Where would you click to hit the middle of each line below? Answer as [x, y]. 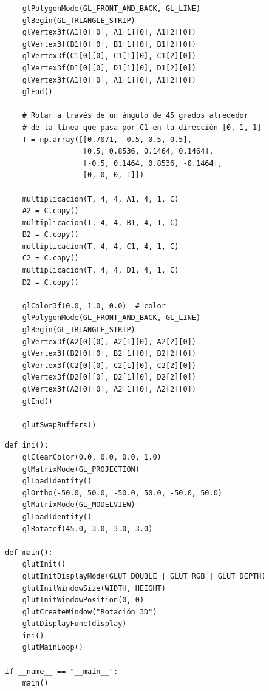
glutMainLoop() [53, 648]
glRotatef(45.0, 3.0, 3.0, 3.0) [87, 529]
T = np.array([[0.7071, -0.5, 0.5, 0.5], [107, 139]
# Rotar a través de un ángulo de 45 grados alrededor [135, 116]
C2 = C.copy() [50, 258]
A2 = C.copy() [50, 211]
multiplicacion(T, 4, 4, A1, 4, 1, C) [100, 199]
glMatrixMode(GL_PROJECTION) [81, 469]
